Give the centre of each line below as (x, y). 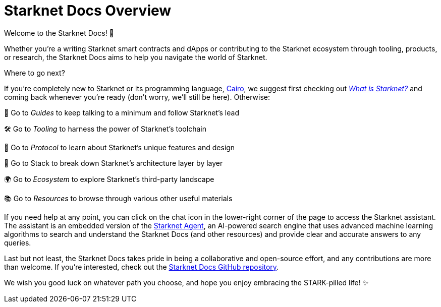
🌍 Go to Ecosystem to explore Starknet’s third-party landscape (109, 179)
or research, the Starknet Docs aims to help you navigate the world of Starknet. (136, 57)
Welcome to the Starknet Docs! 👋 (59, 33)
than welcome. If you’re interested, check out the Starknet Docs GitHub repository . (142, 267)
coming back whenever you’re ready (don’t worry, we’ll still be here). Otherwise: (137, 97)
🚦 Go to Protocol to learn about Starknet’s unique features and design (120, 147)
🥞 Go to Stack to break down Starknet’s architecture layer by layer (114, 163)
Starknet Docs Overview (88, 11)
